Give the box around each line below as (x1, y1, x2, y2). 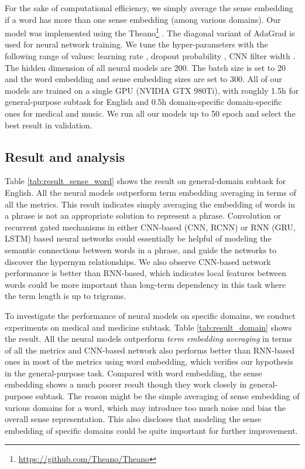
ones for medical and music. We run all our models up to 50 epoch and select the (5, 107, 296, 119)
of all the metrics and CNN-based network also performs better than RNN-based (5, 344, 295, 356)
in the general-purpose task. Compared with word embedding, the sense (5, 366, 262, 379)
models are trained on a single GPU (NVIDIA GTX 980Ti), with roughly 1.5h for (5, 84, 299, 96)
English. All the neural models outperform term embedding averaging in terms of (5, 186, 296, 198)
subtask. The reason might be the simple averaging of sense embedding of (35, 390, 300, 402)
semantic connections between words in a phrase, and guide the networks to (5, 243, 277, 256)
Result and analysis (5, 147, 125, 165)
